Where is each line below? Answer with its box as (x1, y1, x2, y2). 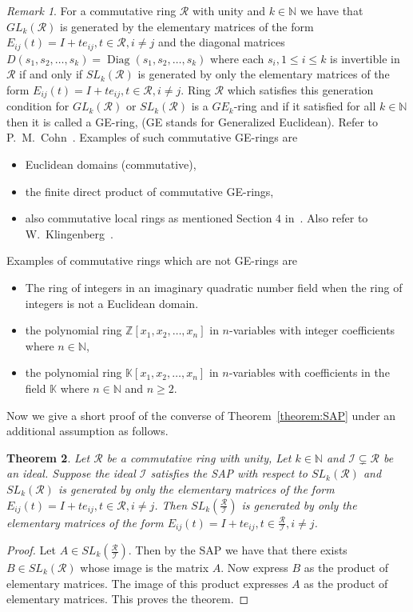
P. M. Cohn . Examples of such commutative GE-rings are (6, 129, 298, 146)
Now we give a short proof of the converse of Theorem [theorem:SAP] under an (6, 406, 396, 423)
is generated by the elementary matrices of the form (60, 18, 314, 34)
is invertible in (330, 50, 400, 66)
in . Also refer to (284, 210, 368, 226)
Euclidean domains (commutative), (25, 156, 197, 173)
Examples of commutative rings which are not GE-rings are (6, 252, 298, 269)
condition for (6, 98, 69, 114)
